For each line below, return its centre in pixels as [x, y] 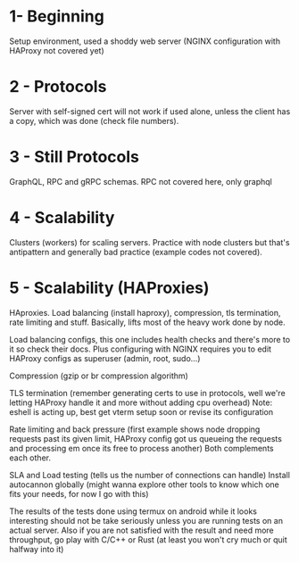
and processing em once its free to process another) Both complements [141, 448]
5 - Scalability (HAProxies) [109, 288]
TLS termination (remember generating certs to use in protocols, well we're [147, 393]
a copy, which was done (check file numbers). [94, 120]
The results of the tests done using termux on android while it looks [133, 511]
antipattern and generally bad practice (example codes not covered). [136, 252]
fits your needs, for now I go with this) [79, 493]
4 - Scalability [62, 218]
